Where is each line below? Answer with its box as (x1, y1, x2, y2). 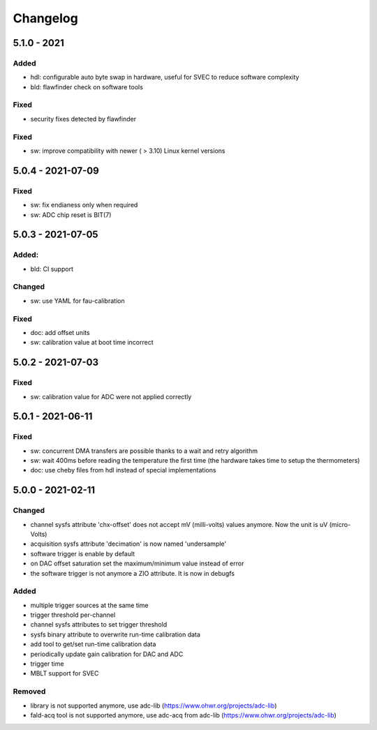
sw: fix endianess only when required (30, 201, 138, 209)
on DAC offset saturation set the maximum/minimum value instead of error (30, 559, 244, 568)
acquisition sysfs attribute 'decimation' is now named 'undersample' (30, 539, 227, 548)
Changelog (13, 10, 78, 26)
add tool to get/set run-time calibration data (30, 640, 156, 648)
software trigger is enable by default (30, 549, 135, 558)
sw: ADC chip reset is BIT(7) (30, 210, 112, 219)
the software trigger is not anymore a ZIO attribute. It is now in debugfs (30, 569, 235, 577)
